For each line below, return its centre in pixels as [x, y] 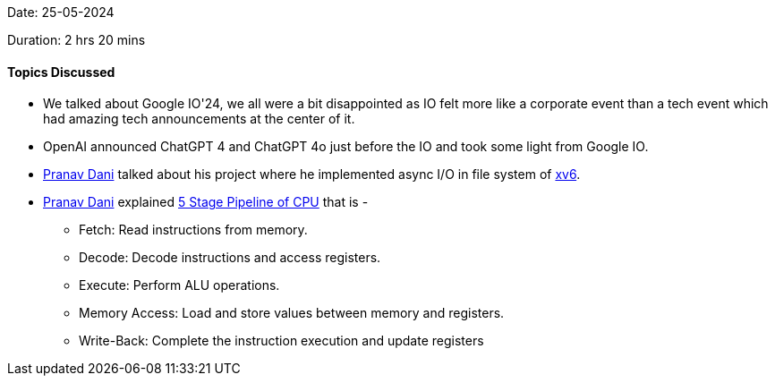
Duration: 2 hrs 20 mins [77, 40]
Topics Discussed [61, 72]
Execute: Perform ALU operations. [179, 285]
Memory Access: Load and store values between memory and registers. [292, 313]
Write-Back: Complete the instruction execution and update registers [281, 341]
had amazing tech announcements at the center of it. [199, 119]
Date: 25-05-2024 [61, 12]
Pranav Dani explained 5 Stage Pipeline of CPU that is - [206, 202]
